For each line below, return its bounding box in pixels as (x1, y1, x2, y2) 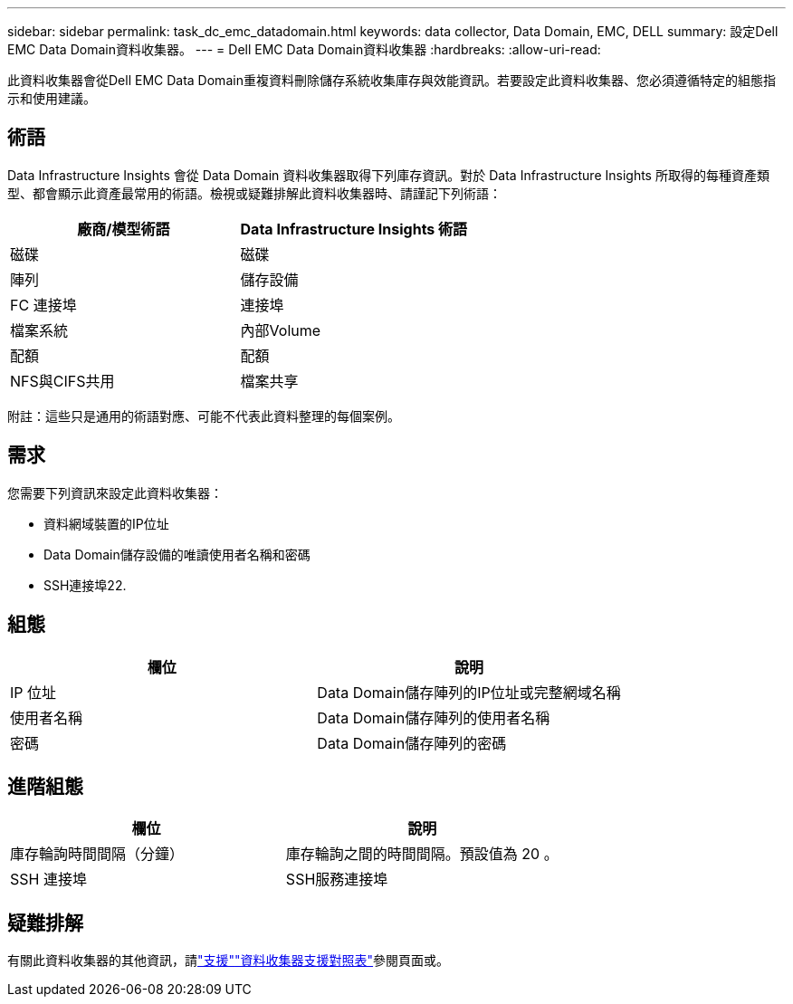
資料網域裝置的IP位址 (43, 515, 169, 531)
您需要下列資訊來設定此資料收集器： (7, 484, 223, 501)
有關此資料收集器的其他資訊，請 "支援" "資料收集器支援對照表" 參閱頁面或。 (7, 952, 450, 969)
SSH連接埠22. (43, 577, 127, 593)
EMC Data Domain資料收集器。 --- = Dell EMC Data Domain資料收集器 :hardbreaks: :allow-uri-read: (7, 42, 601, 57)
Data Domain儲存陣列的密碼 (317, 733, 507, 752)
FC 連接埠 (10, 295, 77, 314)
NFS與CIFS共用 (10, 371, 115, 390)
